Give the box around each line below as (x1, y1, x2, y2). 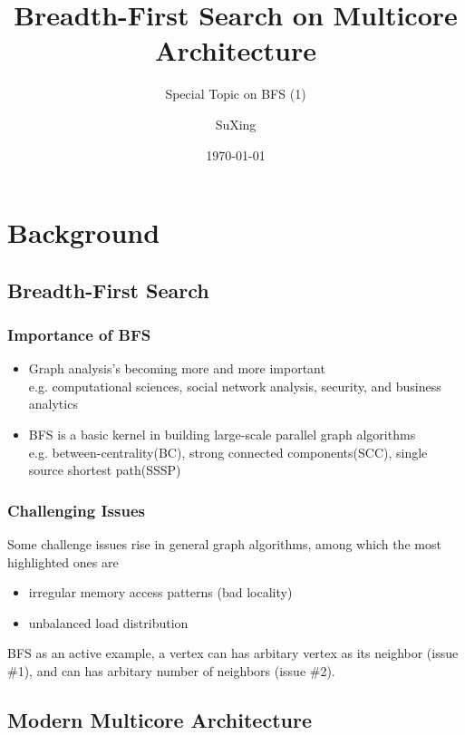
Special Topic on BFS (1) (165, 84, 306, 103)
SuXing (215, 114, 257, 133)
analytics (28, 394, 78, 413)
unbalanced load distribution (28, 613, 189, 632)
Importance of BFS (7, 323, 151, 345)
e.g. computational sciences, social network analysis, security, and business (28, 376, 441, 395)
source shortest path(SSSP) (28, 460, 181, 479)
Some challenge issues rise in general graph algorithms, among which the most (7, 535, 441, 554)
